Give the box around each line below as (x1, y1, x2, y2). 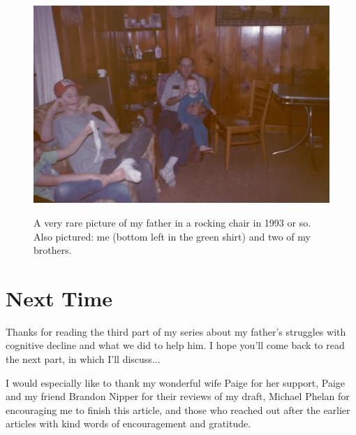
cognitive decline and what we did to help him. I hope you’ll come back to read (6, 338, 345, 352)
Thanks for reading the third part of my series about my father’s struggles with (6, 324, 346, 338)
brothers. (34, 243, 72, 257)
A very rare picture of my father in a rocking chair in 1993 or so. (34, 215, 311, 229)
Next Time (6, 283, 113, 312)
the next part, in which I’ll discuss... (6, 352, 161, 366)
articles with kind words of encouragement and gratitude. (6, 416, 251, 431)
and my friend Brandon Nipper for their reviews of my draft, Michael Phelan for (6, 389, 350, 404)
